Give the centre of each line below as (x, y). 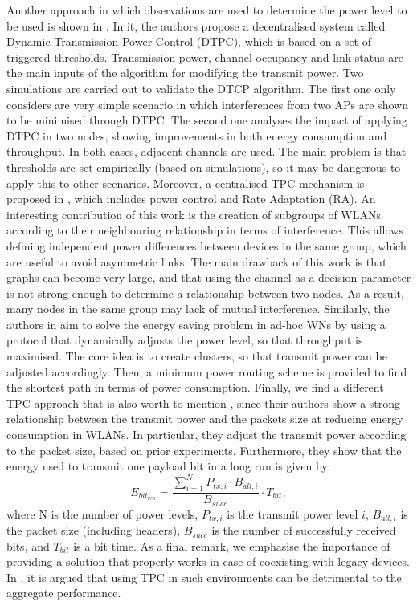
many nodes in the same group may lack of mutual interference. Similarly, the (198, 309)
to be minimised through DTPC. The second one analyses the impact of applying (207, 120)
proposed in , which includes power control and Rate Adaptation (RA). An (191, 199)
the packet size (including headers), (94, 530)
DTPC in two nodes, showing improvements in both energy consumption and (197, 135)
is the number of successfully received (304, 530)
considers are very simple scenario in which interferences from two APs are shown (207, 104)
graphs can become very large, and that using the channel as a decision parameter (209, 277)
